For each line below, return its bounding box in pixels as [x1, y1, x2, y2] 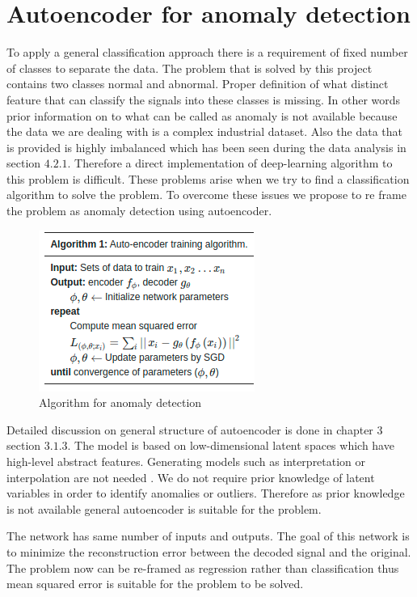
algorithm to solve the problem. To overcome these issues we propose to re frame [6, 186, 406, 203]
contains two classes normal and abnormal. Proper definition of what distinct [6, 75, 389, 92]
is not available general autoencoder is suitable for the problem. [6, 500, 322, 517]
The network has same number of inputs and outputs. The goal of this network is [6, 527, 410, 544]
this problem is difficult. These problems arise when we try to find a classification [6, 170, 410, 187]
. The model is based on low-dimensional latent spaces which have [67, 437, 394, 454]
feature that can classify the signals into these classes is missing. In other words [6, 91, 401, 108]
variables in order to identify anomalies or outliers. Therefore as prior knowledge [6, 485, 405, 502]
